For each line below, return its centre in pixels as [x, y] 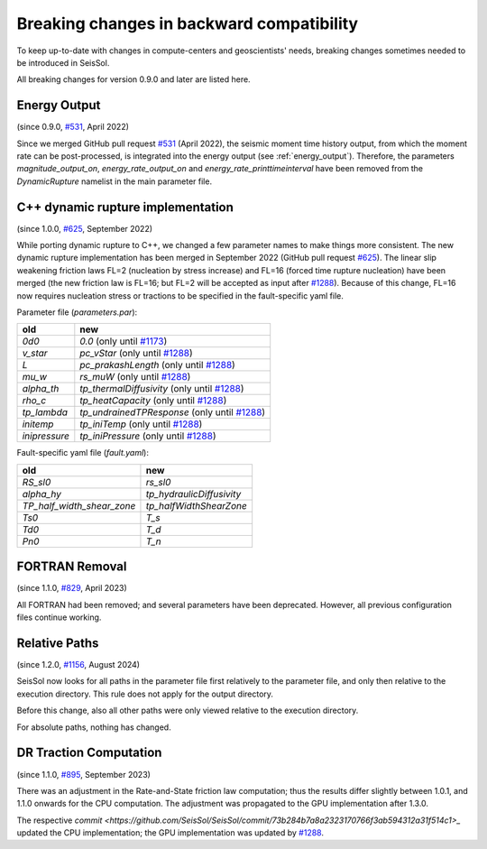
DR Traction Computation [89, 753]
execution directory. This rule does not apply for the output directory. [145, 694]
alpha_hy [42, 494]
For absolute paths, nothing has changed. [94, 727]
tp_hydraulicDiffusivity [193, 494]
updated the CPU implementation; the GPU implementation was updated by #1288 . [170, 833]
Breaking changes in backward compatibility [188, 23]
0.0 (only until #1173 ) [124, 341]
